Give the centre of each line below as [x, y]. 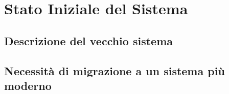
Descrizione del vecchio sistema [89, 40]
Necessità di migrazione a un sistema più [114, 70]
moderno [28, 85]
